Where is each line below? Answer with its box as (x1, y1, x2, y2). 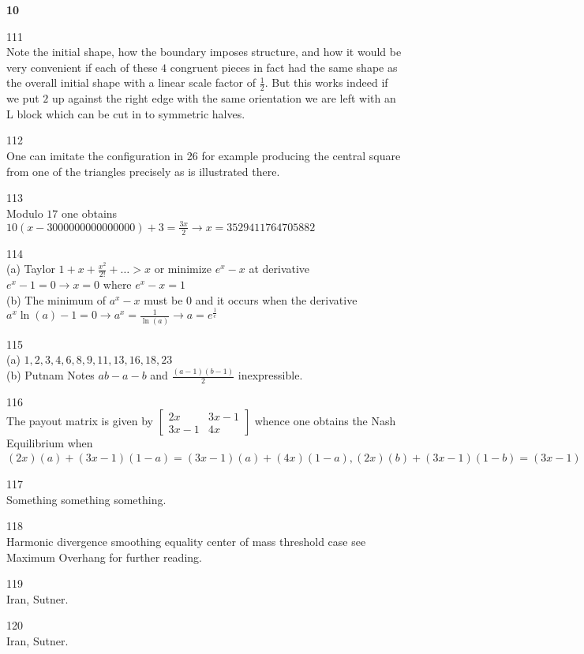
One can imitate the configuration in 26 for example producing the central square (6, 147, 401, 163)
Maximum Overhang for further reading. (6, 548, 202, 565)
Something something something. (6, 491, 167, 507)
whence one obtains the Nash (254, 413, 396, 429)
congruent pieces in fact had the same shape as (170, 58, 398, 75)
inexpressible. (238, 367, 303, 383)
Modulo (6, 204, 43, 221)
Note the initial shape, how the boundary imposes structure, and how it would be (6, 43, 402, 60)
